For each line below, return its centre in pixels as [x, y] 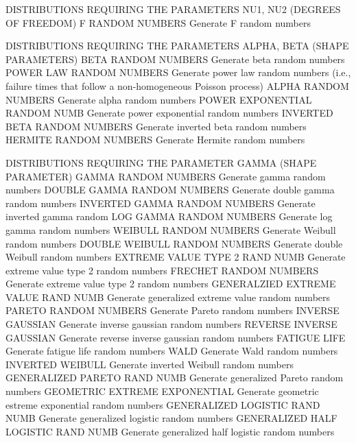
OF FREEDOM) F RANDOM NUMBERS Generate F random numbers [158, 22]
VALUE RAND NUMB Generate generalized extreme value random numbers [168, 297]
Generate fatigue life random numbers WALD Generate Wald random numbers [172, 351]
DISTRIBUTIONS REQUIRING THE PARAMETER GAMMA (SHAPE [161, 162]
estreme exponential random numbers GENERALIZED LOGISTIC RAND [163, 404]
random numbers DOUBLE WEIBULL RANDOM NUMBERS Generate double [174, 243]
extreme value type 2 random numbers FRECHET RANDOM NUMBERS [162, 270]
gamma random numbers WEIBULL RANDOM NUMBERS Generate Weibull [171, 229]
